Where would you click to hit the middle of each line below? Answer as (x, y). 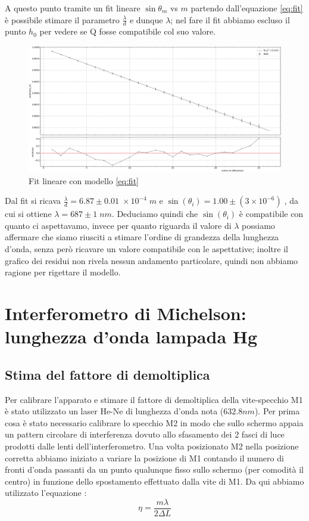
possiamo (258, 225)
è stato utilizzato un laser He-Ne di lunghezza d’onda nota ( (114, 411)
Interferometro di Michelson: (126, 313)
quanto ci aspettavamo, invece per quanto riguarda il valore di (118, 225)
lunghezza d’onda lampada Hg (131, 337)
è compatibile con (271, 214)
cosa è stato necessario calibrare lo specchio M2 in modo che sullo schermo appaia (154, 422)
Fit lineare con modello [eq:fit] (84, 180)
